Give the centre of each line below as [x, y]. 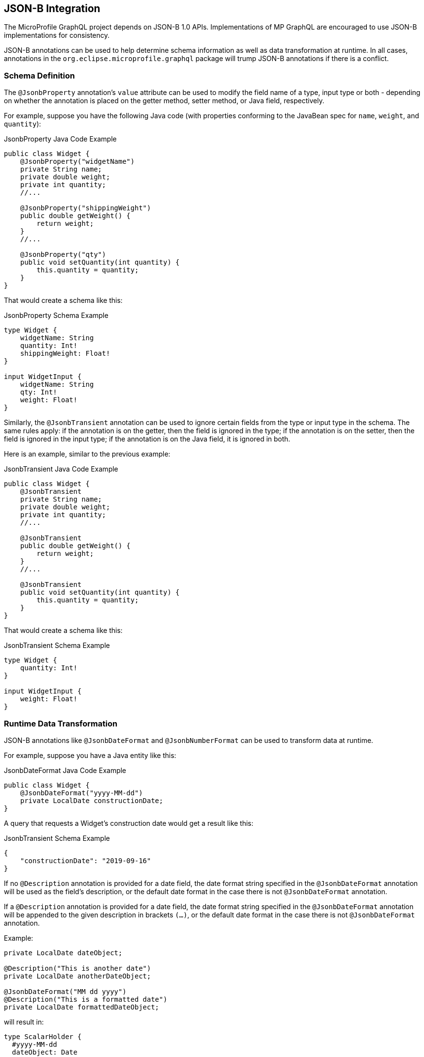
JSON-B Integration [52, 8]
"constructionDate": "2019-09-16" [86, 860]
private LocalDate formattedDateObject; [82, 1007]
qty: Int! [39, 392]
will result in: [24, 1022]
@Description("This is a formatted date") [86, 999]
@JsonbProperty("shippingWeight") [86, 208]
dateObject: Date [45, 1052]
